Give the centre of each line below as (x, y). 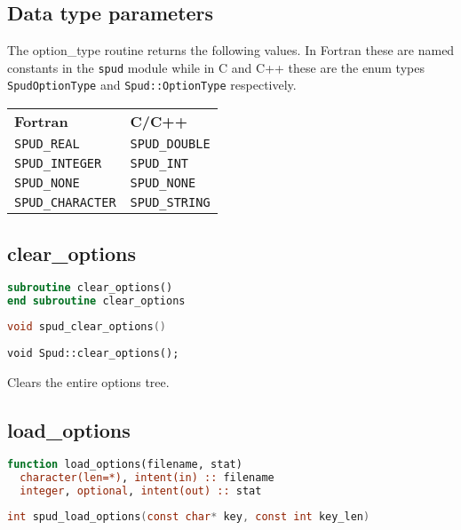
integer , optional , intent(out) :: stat (141, 491)
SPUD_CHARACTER (65, 203)
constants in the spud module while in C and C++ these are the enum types (216, 67)
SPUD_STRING (170, 203)
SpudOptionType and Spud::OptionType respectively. (152, 85)
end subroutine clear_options (96, 301)
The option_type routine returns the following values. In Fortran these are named (231, 50)
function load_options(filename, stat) (125, 465)
